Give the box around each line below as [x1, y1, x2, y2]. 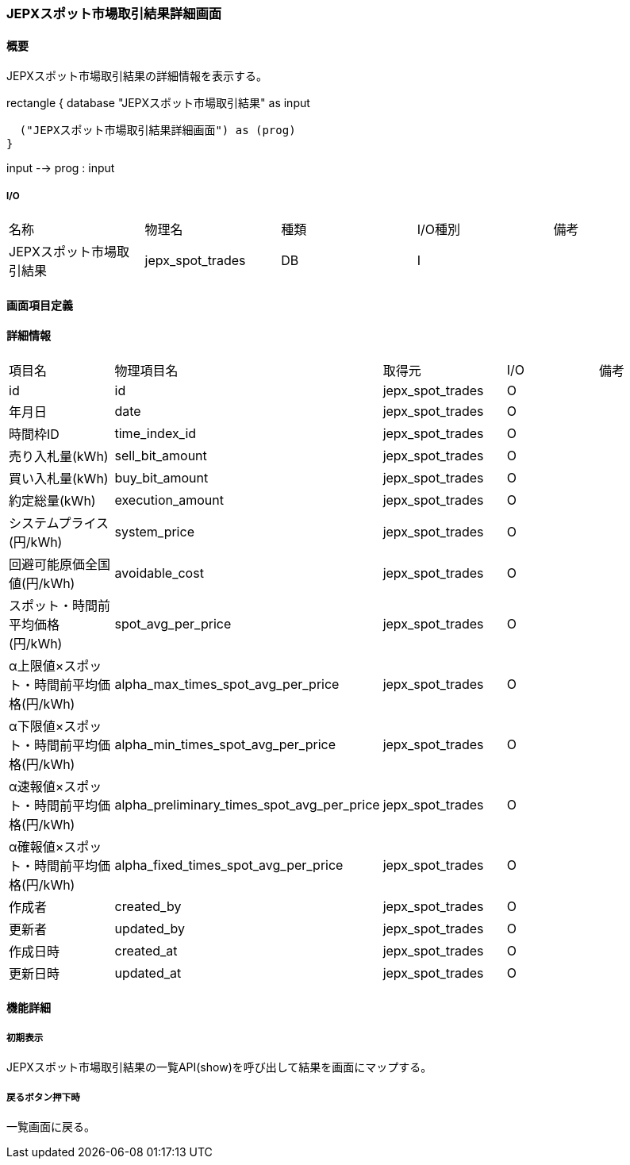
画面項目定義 [6, 298, 73, 312]
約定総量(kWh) [9, 492, 96, 509]
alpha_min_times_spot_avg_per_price [114, 736, 336, 752]
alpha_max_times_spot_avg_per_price [114, 675, 340, 692]
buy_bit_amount [114, 469, 209, 486]
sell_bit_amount [114, 447, 207, 463]
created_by [114, 898, 182, 914]
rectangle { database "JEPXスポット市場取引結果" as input [6, 96, 310, 110]
